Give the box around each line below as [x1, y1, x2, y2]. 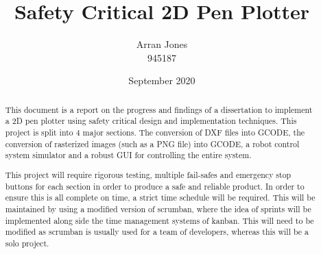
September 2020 [128, 73, 195, 88]
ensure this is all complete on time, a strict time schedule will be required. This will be [5, 192, 316, 203]
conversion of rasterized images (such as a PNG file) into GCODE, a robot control [5, 138, 300, 149]
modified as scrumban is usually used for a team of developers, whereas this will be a [5, 226, 309, 238]
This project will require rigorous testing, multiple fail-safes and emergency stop [5, 168, 292, 180]
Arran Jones [136, 37, 188, 51]
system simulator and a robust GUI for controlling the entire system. [5, 149, 252, 161]
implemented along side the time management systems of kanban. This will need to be [5, 214, 314, 226]
